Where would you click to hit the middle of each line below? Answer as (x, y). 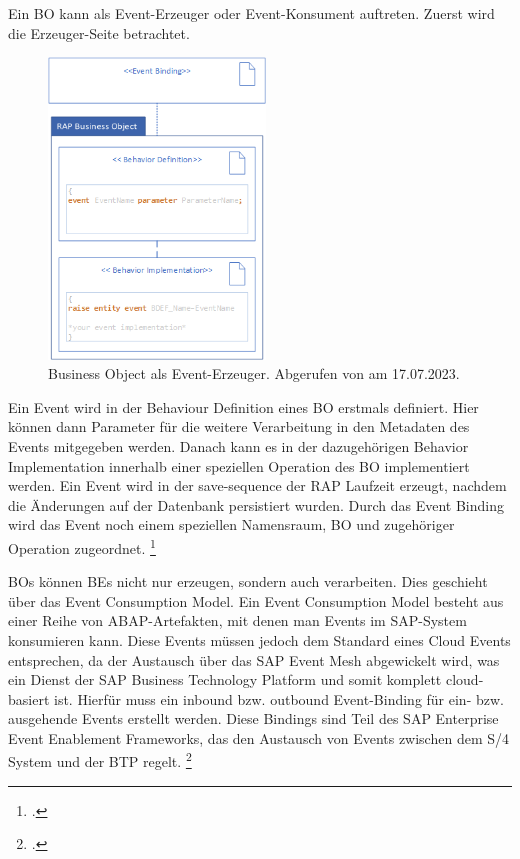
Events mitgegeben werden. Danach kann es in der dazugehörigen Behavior (238, 445)
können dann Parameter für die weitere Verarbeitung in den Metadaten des (239, 426)
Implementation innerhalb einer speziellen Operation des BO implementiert (239, 465)
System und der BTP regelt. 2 (100, 760)
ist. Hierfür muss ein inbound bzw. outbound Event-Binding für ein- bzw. (279, 698)
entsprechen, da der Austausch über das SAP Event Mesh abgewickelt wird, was (254, 659)
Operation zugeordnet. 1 (82, 546)
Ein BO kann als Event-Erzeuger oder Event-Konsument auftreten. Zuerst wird (251, 13)
